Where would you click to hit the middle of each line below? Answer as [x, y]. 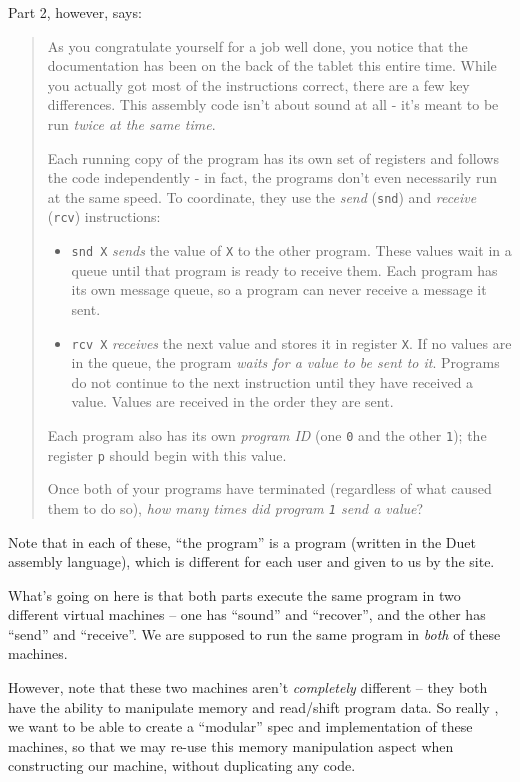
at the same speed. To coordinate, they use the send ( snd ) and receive [262, 196]
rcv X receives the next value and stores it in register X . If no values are [291, 342]
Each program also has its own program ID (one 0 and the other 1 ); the [267, 434]
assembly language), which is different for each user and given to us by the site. [251, 561]
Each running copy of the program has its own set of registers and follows [273, 157]
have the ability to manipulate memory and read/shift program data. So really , [253, 706]
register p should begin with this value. [167, 454]
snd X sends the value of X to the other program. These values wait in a [291, 250]
